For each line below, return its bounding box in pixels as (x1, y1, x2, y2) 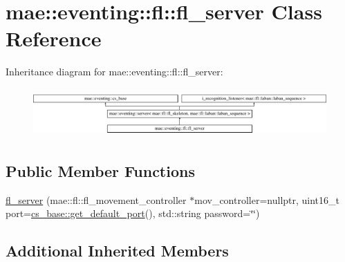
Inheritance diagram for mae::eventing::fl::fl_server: (6, 64, 223, 79)
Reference (6, 24, 102, 53)
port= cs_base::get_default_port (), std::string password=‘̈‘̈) (6, 206, 260, 221)
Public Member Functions (6, 160, 195, 182)
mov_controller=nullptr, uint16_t (194, 192, 340, 207)
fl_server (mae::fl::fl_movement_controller (6, 192, 187, 207)
